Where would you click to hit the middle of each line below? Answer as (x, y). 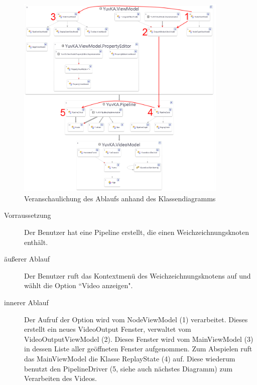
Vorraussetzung (28, 215)
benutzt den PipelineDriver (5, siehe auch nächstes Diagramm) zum (128, 368)
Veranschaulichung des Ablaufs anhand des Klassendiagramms (120, 198)
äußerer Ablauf (27, 259)
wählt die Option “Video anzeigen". (79, 285)
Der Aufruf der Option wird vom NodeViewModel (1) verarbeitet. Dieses (136, 319)
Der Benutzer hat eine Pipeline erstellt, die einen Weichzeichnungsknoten (137, 232)
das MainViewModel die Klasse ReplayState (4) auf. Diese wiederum (130, 358)
